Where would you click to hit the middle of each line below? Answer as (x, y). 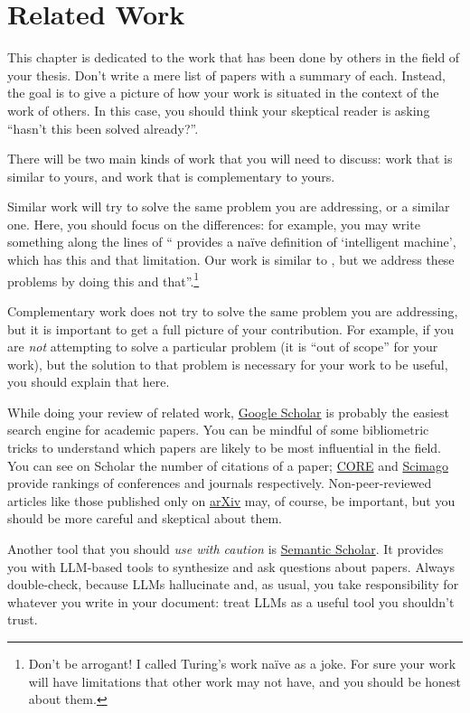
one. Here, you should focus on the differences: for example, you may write (214, 224)
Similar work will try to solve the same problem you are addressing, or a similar (229, 206)
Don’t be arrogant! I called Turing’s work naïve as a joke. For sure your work (242, 663)
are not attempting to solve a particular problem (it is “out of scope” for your (223, 347)
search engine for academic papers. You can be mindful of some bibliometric (218, 430)
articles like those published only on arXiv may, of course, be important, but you (231, 500)
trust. (23, 619)
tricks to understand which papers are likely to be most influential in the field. (224, 448)
